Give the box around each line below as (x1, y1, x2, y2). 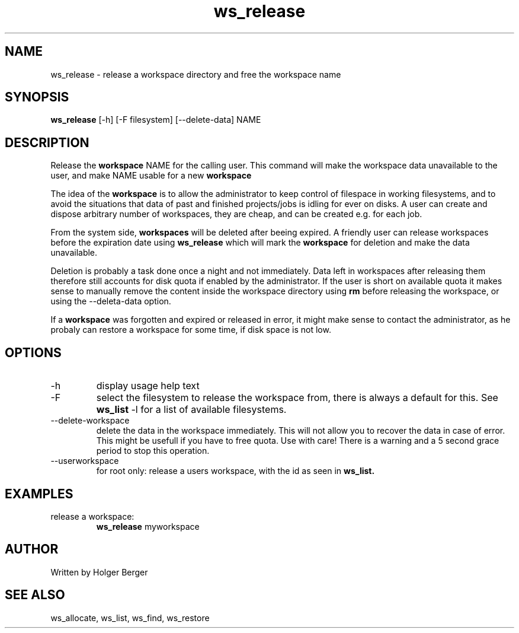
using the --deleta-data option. (50, 296, 171, 307)
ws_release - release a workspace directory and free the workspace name (50, 69, 341, 79)
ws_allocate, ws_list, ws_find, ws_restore (50, 612, 210, 623)
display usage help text (96, 380, 200, 392)
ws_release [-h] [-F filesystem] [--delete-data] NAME (50, 114, 261, 125)
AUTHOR (5, 542, 59, 557)
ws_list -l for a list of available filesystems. (96, 403, 287, 416)
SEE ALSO (5, 587, 65, 603)
